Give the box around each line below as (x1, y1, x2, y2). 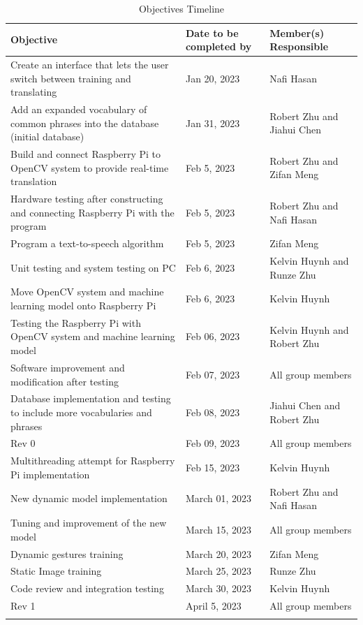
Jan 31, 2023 (185, 115, 240, 130)
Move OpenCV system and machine (10, 284, 164, 299)
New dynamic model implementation (10, 491, 168, 506)
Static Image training (10, 564, 102, 578)
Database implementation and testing (10, 391, 171, 406)
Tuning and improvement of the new (10, 515, 167, 530)
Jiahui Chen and (269, 398, 341, 413)
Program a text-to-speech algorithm (10, 236, 164, 251)
